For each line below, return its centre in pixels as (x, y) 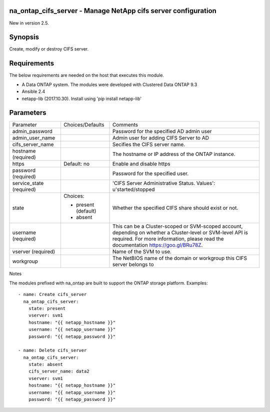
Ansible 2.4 (33, 91)
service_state (28, 183)
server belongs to (133, 264)
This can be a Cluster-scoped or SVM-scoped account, (177, 226)
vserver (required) (34, 251)
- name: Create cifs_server (52, 294)
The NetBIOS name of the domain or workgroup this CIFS (180, 258)
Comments (125, 125)
